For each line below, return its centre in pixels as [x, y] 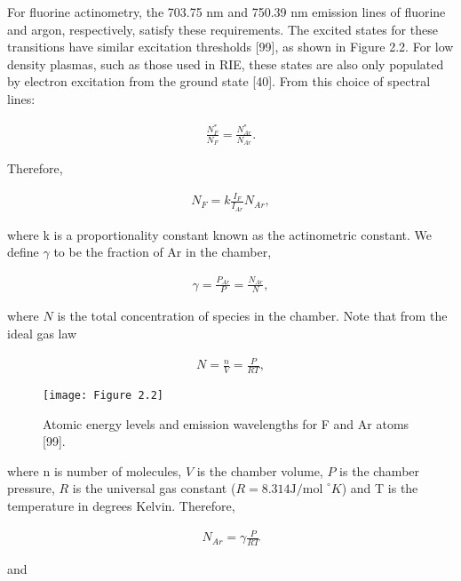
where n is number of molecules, [95, 470]
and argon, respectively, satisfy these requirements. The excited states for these [223, 29]
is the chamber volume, [260, 470]
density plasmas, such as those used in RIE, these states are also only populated [226, 64]
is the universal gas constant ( [154, 488]
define [23, 252]
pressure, [31, 488]
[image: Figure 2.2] [103, 396]
